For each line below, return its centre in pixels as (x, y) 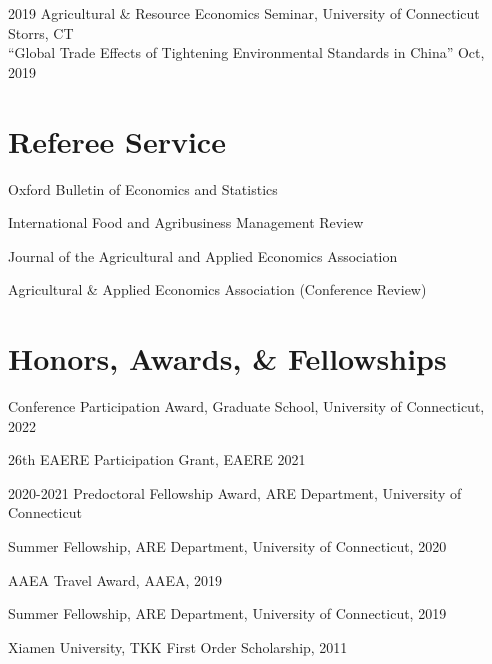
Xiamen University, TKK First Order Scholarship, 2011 (178, 646)
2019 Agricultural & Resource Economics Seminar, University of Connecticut (244, 13)
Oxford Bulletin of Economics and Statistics (143, 188)
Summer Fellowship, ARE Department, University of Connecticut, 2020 (227, 545)
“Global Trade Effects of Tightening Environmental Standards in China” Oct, (246, 52)
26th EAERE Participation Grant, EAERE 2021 (157, 459)
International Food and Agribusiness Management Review (186, 222)
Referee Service (117, 140)
